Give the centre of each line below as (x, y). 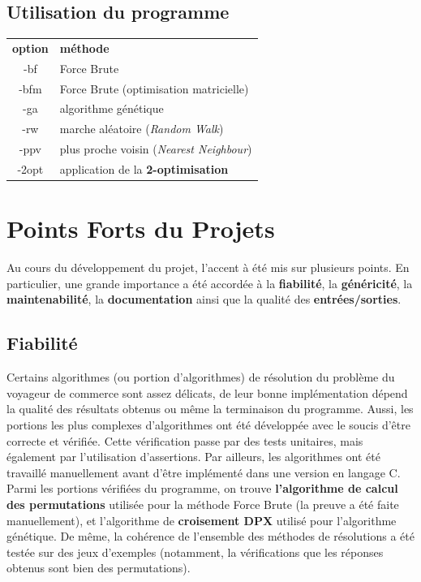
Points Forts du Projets (141, 228)
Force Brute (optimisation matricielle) (154, 88)
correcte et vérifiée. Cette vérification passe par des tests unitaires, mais (185, 440)
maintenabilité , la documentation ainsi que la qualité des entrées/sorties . (204, 299)
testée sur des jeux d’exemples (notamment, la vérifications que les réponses (195, 552)
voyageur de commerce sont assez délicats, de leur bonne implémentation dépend (207, 392)
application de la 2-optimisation (144, 169)
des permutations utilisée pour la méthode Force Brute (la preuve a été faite (203, 504)
